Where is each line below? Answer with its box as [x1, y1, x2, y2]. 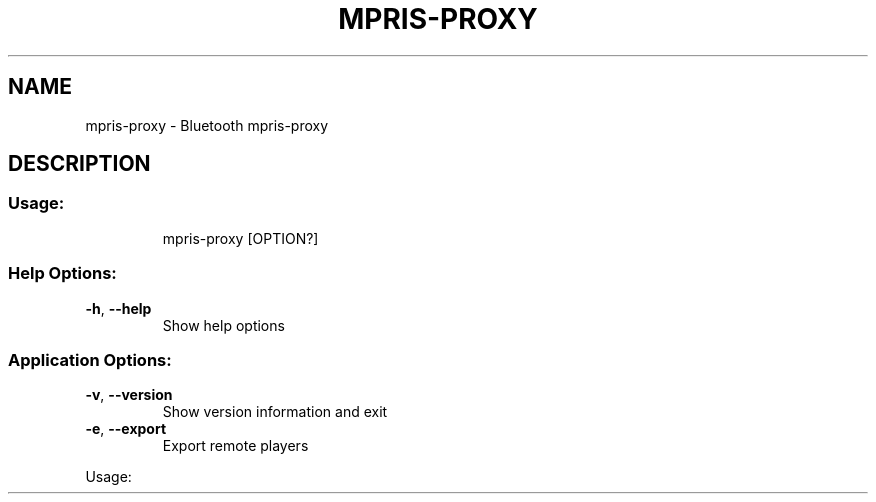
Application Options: [8, 349, 172, 370]
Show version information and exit [162, 403, 388, 421]
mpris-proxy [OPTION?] [162, 229, 319, 247]
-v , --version [85, 386, 173, 404]
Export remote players [162, 437, 309, 455]
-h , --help [85, 299, 152, 317]
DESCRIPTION [8, 151, 151, 177]
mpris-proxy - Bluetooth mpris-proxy [85, 116, 329, 134]
